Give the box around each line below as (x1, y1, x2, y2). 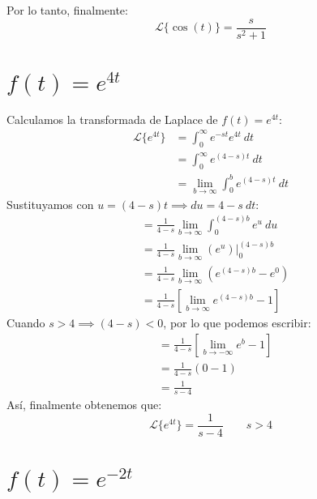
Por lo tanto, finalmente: (6, 2, 128, 18)
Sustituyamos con (6, 195, 94, 212)
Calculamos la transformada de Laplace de (6, 110, 218, 127)
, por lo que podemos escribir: (163, 314, 311, 331)
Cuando (6, 314, 45, 331)
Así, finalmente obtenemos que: (6, 396, 162, 413)
